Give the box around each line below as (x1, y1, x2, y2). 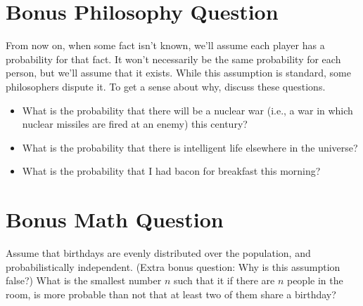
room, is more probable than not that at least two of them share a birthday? (6, 286, 336, 301)
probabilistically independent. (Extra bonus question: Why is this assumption (6, 259, 340, 274)
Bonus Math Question (6, 205, 224, 234)
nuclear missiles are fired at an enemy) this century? (22, 117, 248, 131)
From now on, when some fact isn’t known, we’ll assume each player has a (6, 38, 325, 53)
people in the (286, 273, 343, 288)
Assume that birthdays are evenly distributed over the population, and (6, 246, 311, 260)
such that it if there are (173, 273, 275, 288)
